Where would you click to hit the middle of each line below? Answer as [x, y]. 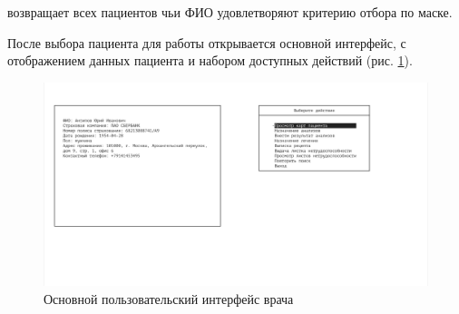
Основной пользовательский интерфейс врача [169, 298]
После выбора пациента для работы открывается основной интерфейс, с [207, 42]
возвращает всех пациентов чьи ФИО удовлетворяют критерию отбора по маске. [230, 12]
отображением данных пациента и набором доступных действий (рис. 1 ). [210, 60]
